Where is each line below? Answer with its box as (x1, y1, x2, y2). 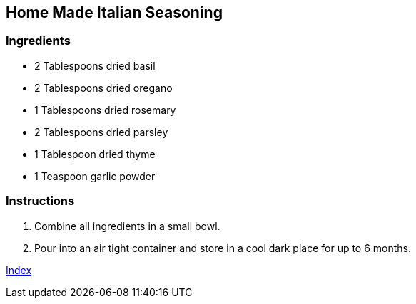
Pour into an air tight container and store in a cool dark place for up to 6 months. (34, 241, 412, 254)
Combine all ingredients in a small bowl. (34, 219, 220, 232)
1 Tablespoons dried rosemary (34, 103, 176, 116)
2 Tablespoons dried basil (34, 59, 156, 72)
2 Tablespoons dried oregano (34, 81, 173, 94)
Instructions (6, 194, 75, 209)
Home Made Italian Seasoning (6, 4, 223, 21)
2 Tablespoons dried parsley (34, 125, 168, 138)
